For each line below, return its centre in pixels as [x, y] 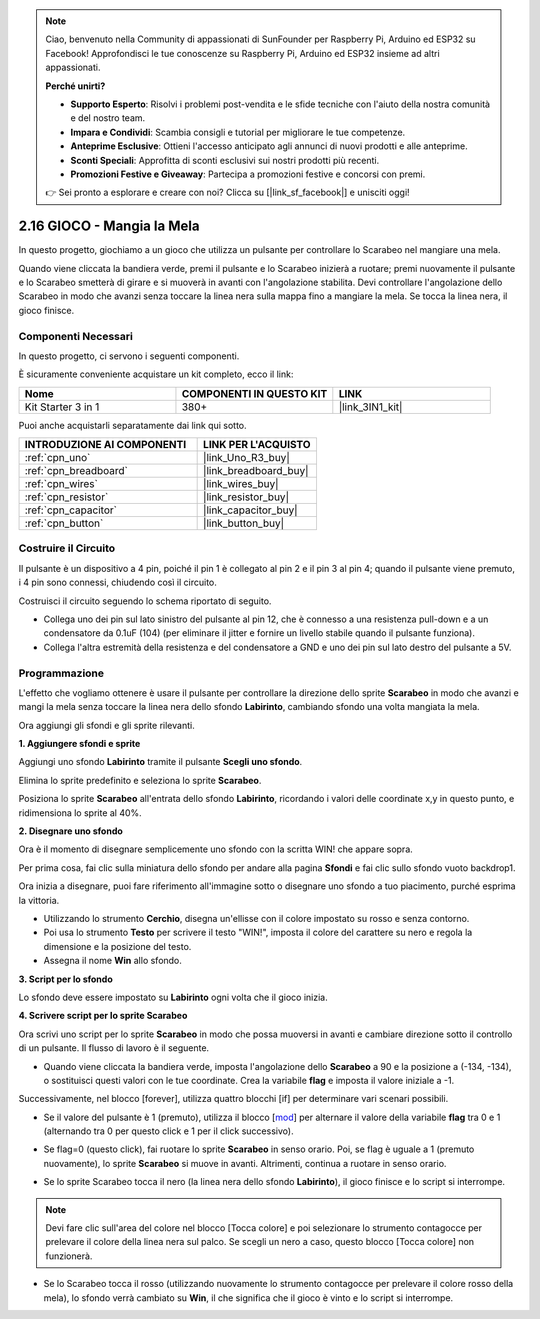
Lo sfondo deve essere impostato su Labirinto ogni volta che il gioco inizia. [173, 997]
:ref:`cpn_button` [64, 523]
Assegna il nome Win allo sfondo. [112, 961]
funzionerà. [69, 1256]
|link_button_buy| [244, 523]
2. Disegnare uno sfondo [71, 831]
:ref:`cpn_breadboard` [76, 471]
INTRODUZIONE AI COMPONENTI [105, 445]
